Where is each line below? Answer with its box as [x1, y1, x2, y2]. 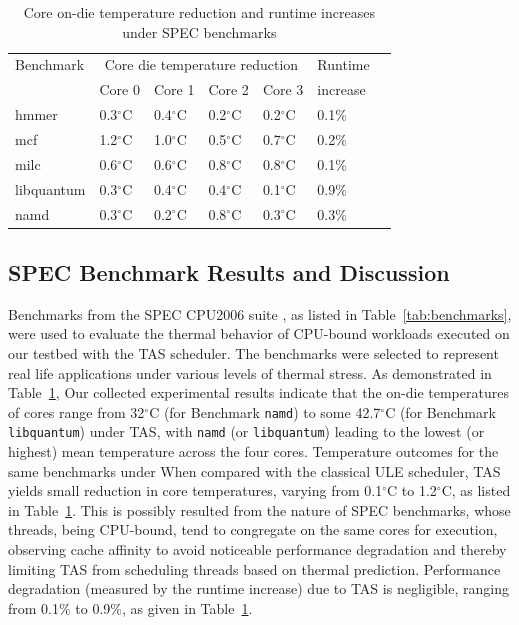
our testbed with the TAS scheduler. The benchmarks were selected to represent [8, 342, 499, 363]
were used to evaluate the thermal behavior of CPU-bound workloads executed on [8, 323, 510, 344]
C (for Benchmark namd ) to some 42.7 [149, 401, 381, 422]
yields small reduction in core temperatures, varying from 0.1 [8, 480, 383, 501]
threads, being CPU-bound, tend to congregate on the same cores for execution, [8, 519, 498, 540]
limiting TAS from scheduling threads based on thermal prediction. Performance [8, 558, 501, 579]
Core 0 [99, 79, 140, 100]
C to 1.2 [387, 480, 437, 501]
